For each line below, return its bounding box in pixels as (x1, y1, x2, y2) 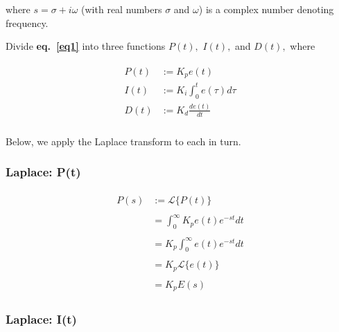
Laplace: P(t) (6, 163, 81, 181)
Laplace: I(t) (6, 311, 77, 328)
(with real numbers (81, 2, 162, 16)
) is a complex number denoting (198, 2, 334, 16)
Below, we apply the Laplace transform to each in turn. (6, 133, 241, 148)
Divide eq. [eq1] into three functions (6, 39, 166, 53)
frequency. (6, 15, 49, 30)
